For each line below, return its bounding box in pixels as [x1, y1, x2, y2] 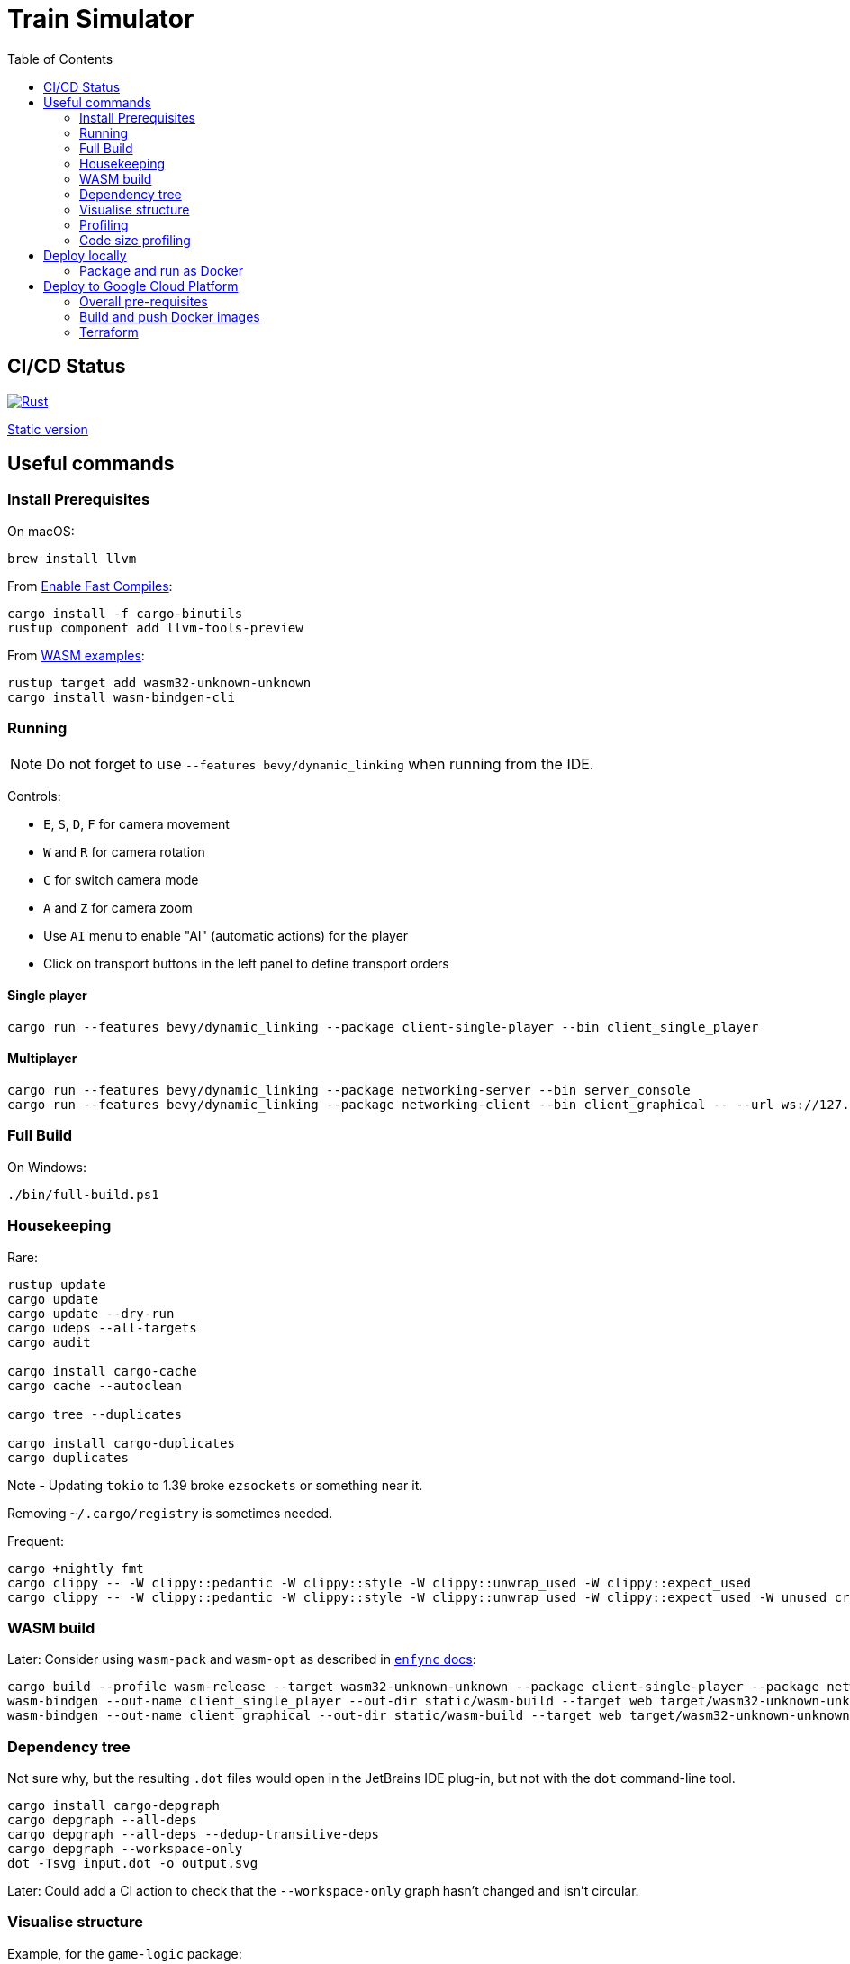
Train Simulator [7, 4, 194, 34]
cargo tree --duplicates [7, 1406, 182, 1422]
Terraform [79, 323, 139, 340]
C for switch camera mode [43, 871, 199, 887]
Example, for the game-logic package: [7, 1945, 242, 1961]
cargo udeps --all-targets [7, 1320, 197, 1335]
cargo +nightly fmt [7, 1560, 144, 1576]
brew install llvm [7, 550, 137, 566]
